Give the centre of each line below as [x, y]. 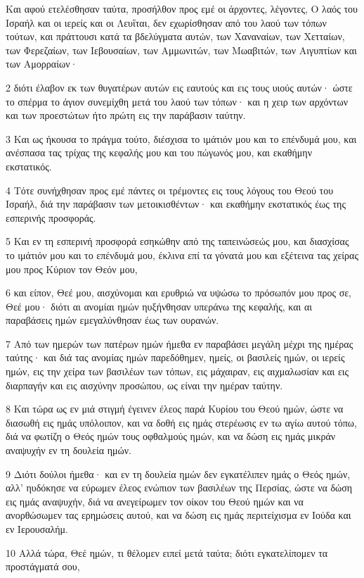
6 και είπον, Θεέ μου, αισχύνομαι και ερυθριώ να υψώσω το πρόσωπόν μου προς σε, [178, 293]
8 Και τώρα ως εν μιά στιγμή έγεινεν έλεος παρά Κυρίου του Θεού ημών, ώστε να [175, 409]
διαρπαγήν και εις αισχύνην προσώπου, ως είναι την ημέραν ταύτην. [144, 385]
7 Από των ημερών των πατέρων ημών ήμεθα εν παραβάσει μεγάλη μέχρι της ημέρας [180, 343]
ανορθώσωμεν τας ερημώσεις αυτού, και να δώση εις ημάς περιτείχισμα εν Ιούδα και [178, 515]
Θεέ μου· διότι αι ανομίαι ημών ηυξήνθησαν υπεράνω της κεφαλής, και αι [159, 306]
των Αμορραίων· [42, 64]
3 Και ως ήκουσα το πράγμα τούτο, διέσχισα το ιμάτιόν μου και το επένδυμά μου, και [181, 138]
